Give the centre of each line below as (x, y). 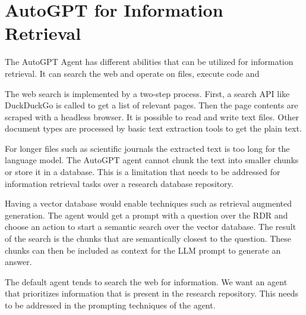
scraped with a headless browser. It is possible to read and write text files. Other (152, 116)
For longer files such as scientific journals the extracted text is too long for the (147, 148)
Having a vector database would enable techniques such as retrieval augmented (148, 203)
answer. (18, 262)
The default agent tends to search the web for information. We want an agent (146, 281)
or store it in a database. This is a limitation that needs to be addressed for (143, 172)
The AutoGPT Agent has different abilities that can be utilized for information (149, 62)
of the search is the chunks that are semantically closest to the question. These (148, 238)
